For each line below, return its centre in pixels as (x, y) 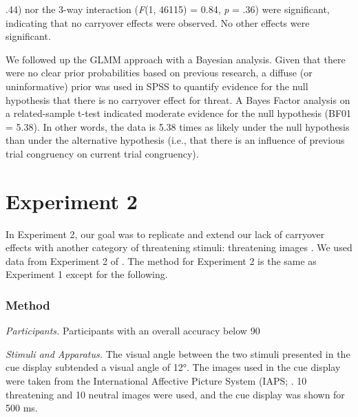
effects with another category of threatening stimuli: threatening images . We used (179, 247)
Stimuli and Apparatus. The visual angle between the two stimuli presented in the (178, 353)
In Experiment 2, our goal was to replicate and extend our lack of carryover (165, 234)
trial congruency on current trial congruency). (102, 153)
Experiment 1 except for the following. (87, 274)
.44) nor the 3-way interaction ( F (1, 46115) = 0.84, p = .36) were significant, (168, 9)
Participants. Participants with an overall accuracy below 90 (133, 331)
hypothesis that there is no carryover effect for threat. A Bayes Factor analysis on (178, 99)
